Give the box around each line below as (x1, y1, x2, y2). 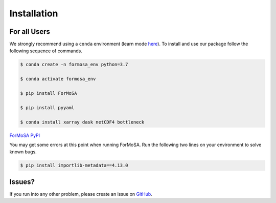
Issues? (9, 177, 35, 186)
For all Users (9, 27, 51, 36)
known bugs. (9, 149, 37, 155)
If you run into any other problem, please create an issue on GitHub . (9, 191, 153, 197)
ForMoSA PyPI (9, 132, 40, 138)
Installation (9, 8, 58, 19)
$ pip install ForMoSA (20, 90, 77, 96)
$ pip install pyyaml (20, 105, 75, 110)
